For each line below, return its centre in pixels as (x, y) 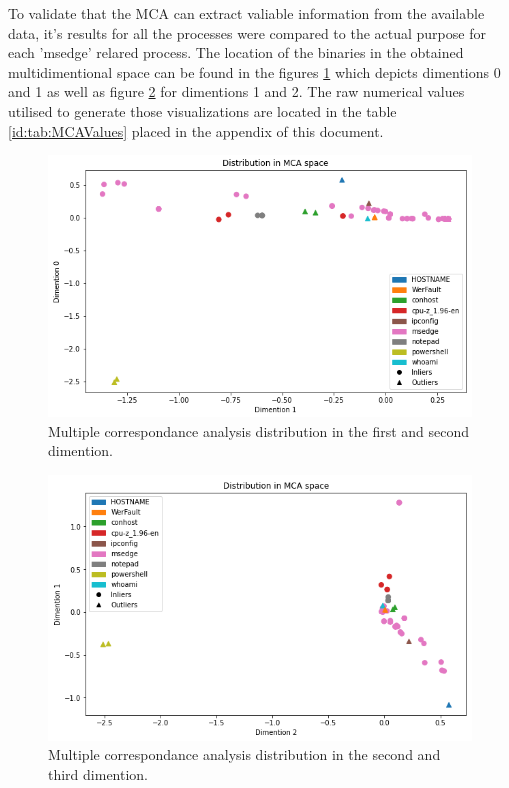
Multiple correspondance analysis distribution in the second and (244, 754)
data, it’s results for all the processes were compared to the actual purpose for (247, 32)
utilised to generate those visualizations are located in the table (202, 110)
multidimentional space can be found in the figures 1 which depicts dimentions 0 (254, 71)
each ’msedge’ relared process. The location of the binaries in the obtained (236, 52)
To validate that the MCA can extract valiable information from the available (246, 13)
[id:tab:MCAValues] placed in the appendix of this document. (196, 130)
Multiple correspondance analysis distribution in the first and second (259, 430)
